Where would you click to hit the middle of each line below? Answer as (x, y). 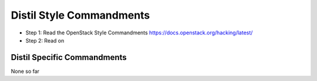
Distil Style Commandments (80, 15)
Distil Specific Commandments (69, 57)
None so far (25, 71)
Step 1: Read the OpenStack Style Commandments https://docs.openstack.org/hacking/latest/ (139, 33)
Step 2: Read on (45, 40)
